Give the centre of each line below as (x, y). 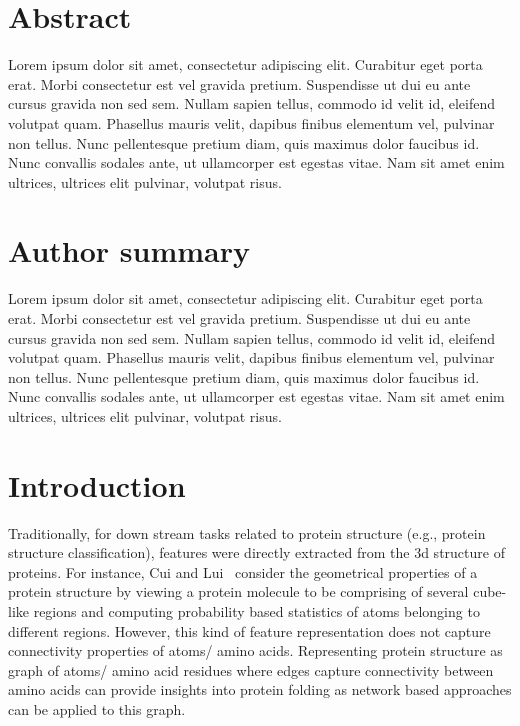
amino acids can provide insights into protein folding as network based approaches (260, 689)
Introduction (97, 484)
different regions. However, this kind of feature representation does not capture (249, 630)
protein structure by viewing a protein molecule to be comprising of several (238, 591)
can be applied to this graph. (97, 709)
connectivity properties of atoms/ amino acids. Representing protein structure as (255, 650)
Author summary (129, 250)
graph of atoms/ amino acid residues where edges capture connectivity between (251, 669)
